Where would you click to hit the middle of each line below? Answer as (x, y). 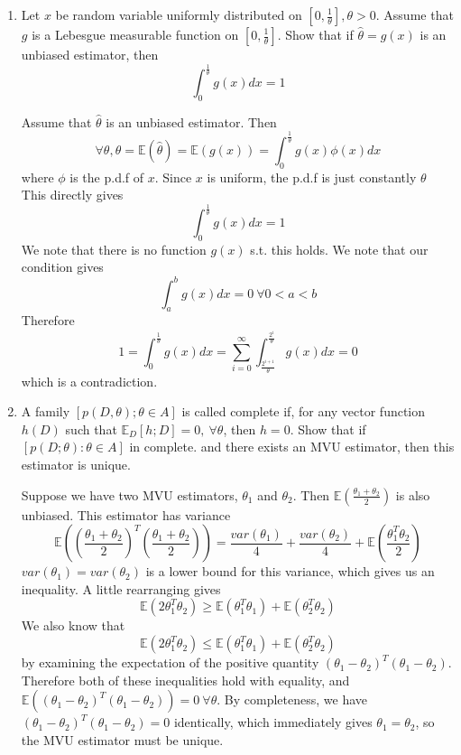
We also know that (73, 625)
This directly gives (72, 195)
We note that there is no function (114, 249)
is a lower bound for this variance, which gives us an (290, 571)
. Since (173, 177)
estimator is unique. (76, 465)
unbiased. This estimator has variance (126, 514)
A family (46, 411)
